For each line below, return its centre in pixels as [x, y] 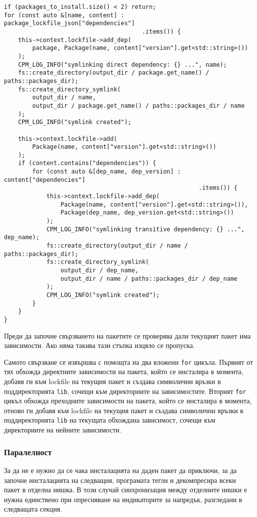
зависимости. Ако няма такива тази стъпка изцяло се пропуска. [100, 345]
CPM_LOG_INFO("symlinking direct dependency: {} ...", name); [123, 65]
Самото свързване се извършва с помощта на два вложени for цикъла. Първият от [128, 362]
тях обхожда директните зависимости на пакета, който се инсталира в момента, [124, 371]
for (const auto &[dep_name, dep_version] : [107, 172]
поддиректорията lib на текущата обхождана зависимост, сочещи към [110, 420]
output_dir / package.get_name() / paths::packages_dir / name [138, 106]
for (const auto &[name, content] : [64, 15]
